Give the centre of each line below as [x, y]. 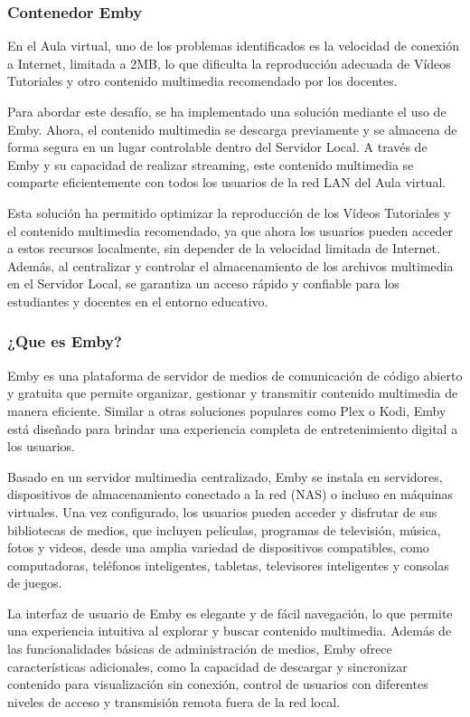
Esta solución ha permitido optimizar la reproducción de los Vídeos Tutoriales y [229, 212]
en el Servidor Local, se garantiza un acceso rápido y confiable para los [203, 283]
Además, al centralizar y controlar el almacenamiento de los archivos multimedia [230, 265]
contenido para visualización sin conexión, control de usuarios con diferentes [218, 684]
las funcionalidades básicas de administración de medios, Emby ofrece [200, 649]
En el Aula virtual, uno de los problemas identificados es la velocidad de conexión [233, 46]
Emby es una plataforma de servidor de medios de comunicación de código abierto [235, 375]
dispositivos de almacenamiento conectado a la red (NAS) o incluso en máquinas [230, 494]
